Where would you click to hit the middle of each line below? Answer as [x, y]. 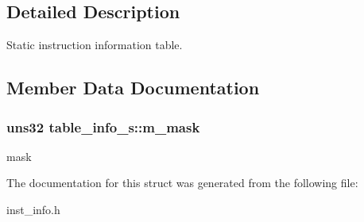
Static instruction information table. [95, 45]
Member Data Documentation [133, 88]
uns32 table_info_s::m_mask [103, 126]
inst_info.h [33, 209]
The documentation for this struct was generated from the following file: [182, 183]
